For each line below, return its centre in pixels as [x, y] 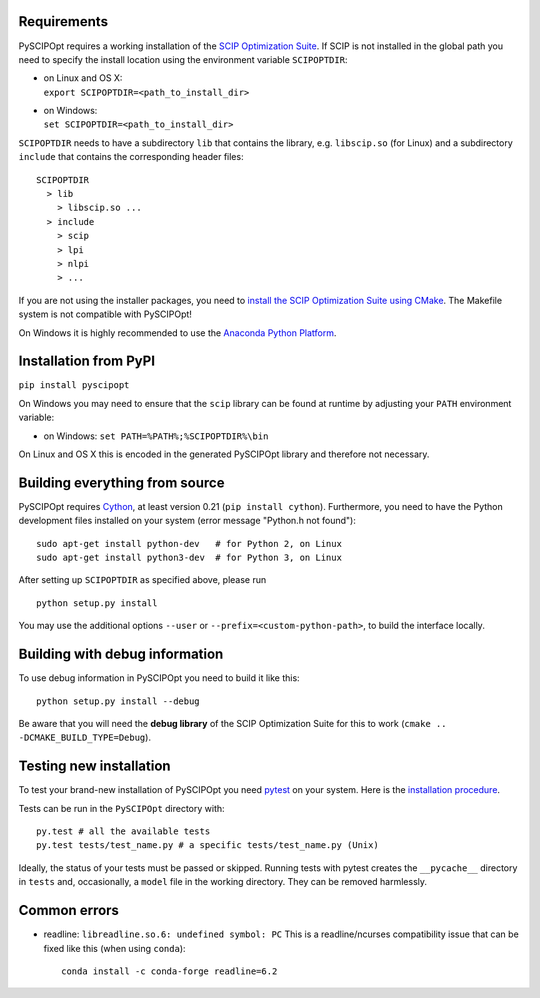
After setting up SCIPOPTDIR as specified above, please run [142, 580]
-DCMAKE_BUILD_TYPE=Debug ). [85, 737]
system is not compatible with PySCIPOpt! [105, 314]
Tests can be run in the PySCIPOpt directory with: [121, 808]
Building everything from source [121, 482]
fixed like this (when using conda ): [114, 948]
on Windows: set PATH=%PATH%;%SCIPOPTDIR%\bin [156, 436]
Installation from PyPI [86, 361]
